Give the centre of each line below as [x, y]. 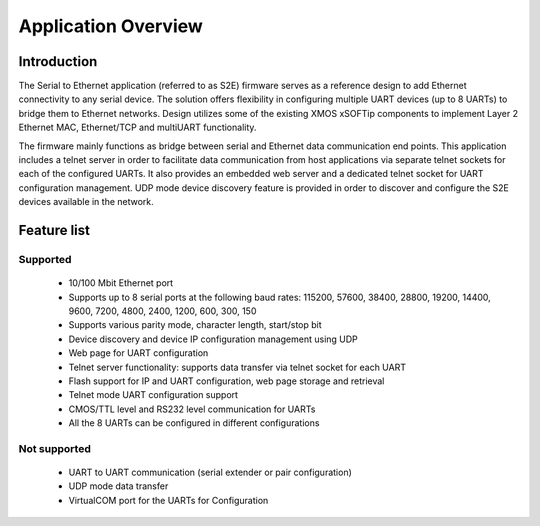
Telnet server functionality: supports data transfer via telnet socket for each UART [237, 367]
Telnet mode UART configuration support [153, 395]
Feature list [54, 230]
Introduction [58, 61]
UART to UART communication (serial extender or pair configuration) [210, 472]
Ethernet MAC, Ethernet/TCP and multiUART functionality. [137, 127]
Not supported [55, 448]
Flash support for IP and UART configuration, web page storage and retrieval [226, 381]
